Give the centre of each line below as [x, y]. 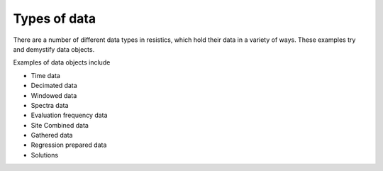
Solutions [45, 155]
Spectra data [50, 105]
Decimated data [54, 86]
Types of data [54, 18]
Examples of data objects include [62, 62]
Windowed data [54, 95]
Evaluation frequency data [69, 115]
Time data [45, 75]
